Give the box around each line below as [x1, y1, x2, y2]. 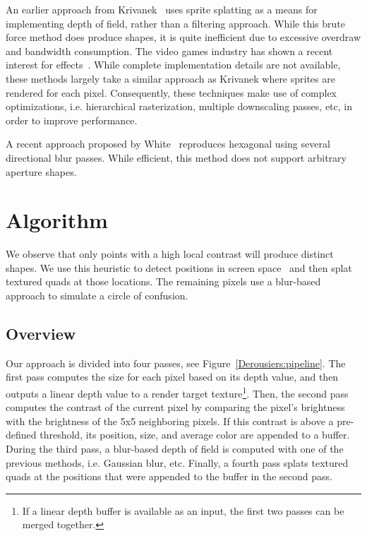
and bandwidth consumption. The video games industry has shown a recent [6, 43, 333, 58]
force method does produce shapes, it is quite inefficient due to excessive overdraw [6, 30, 361, 44]
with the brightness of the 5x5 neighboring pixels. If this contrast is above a [6, 413, 334, 428]
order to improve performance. [6, 112, 138, 127]
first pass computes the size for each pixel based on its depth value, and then [6, 369, 339, 384]
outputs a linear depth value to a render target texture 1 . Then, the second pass [6, 384, 349, 400]
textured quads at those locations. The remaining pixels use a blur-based [6, 274, 321, 289]
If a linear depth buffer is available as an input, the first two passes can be [22, 503, 344, 518]
